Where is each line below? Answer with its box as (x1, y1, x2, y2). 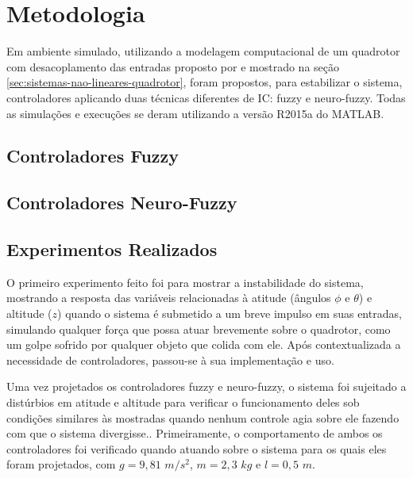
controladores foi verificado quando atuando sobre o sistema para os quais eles (6, 440, 387, 457)
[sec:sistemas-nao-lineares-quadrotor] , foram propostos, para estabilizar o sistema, (6, 74, 403, 90)
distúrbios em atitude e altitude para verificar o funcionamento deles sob (6, 394, 360, 411)
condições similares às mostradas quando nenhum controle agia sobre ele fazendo (6, 409, 399, 426)
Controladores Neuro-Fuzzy (6, 190, 237, 215)
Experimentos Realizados (6, 237, 218, 262)
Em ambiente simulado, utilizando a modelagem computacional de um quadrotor (6, 43, 400, 59)
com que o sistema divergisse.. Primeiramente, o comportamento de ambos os (6, 425, 383, 442)
